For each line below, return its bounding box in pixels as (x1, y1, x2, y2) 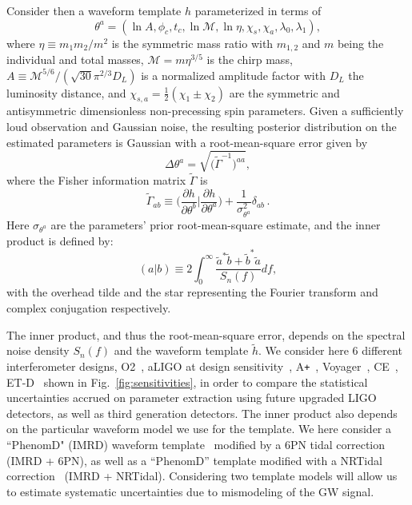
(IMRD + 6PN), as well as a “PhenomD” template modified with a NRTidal (6, 451, 382, 468)
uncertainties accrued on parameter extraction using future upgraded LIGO (6, 389, 377, 406)
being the (337, 34, 384, 51)
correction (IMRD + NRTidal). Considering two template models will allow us (6, 467, 398, 484)
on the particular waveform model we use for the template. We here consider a (6, 420, 392, 437)
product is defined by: (6, 232, 114, 249)
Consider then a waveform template (6, 2, 182, 18)
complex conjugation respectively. (6, 300, 171, 316)
